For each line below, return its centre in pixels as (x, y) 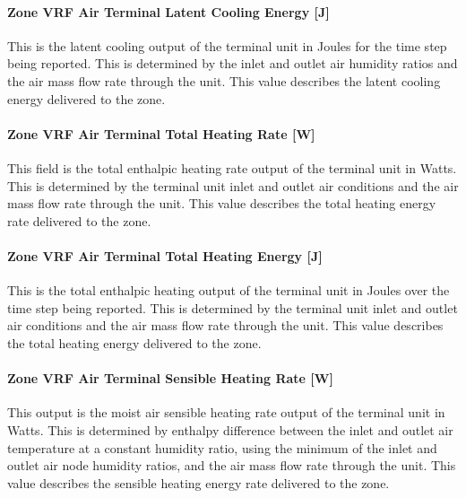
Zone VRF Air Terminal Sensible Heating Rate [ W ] (170, 378)
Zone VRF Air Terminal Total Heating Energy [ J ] (165, 255)
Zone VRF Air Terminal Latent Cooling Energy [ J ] (168, 11)
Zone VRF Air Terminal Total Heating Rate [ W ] (161, 133)
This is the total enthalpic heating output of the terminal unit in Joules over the (229, 290)
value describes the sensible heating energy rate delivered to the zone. (198, 482)
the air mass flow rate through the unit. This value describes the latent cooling (224, 80)
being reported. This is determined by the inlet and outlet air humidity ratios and (233, 63)
